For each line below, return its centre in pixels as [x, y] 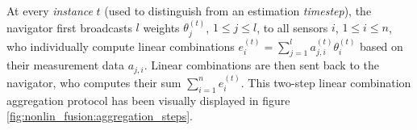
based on [382, 46]
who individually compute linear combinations [121, 46]
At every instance [50, 10]
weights [161, 27]
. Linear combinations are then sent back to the [261, 65]
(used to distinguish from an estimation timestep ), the [238, 10]
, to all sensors [292, 27]
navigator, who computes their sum [94, 82]
